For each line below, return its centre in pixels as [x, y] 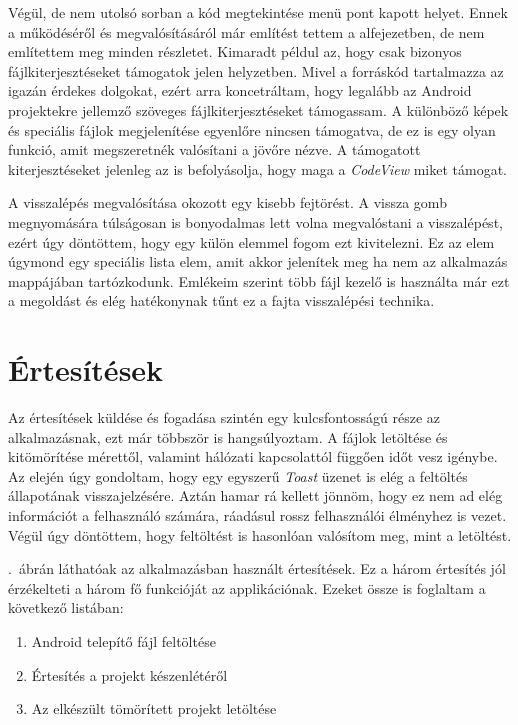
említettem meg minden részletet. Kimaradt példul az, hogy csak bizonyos [235, 51]
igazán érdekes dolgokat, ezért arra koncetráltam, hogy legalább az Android [240, 90]
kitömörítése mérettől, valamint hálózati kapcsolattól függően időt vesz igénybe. [253, 456]
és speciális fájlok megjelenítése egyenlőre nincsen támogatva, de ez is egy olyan [252, 129]
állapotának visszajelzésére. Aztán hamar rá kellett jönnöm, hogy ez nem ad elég [255, 495]
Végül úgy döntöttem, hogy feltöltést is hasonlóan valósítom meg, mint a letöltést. [260, 534]
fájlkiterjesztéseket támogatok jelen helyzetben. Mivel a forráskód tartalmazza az [256, 70]
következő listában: [66, 607]
